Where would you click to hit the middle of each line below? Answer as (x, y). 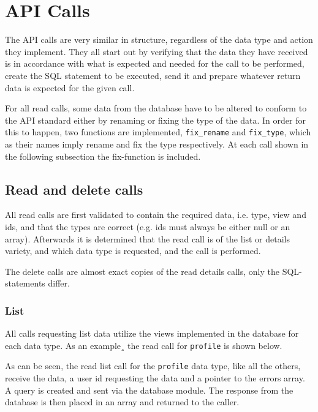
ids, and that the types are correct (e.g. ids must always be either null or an (148, 226)
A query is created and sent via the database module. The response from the (149, 390)
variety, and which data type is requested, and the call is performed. (133, 251)
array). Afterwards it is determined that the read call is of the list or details (147, 238)
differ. (59, 283)
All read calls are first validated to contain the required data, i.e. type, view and (156, 215)
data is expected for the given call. (70, 87)
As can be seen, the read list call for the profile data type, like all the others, (153, 366)
